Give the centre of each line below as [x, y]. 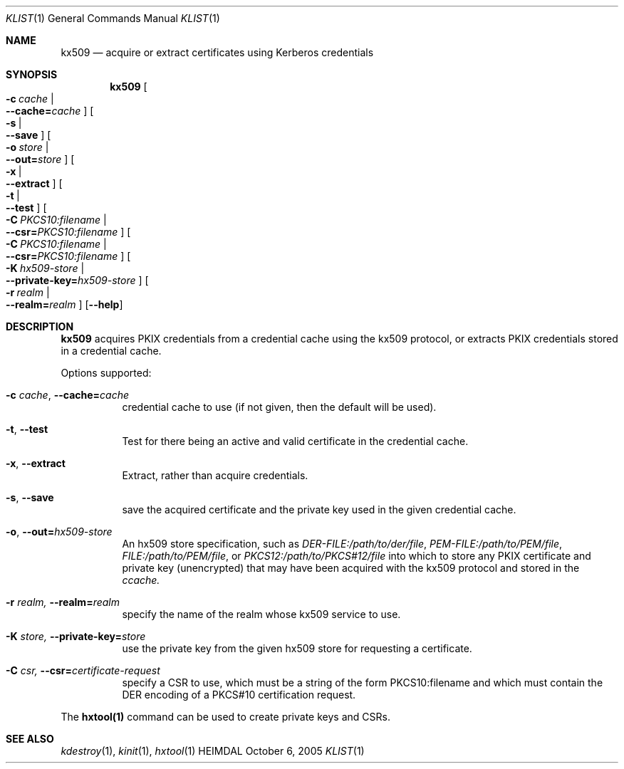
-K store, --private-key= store [76, 636]
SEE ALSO [30, 739]
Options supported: [106, 373]
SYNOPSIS [32, 74]
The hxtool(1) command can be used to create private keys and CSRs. [225, 717]
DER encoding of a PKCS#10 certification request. [239, 695]
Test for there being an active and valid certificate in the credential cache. [295, 441]
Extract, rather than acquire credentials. [215, 475]
